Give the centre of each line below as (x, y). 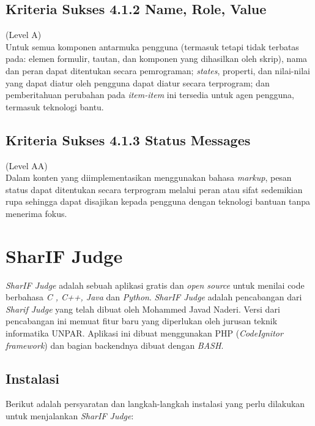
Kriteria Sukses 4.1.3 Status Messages (128, 139)
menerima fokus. (36, 213)
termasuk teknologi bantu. (55, 106)
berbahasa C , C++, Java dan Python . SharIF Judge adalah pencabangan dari (154, 297)
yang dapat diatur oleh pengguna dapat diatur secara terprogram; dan (138, 82)
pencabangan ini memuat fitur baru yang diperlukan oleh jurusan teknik (142, 321)
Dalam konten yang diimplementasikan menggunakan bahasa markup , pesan (149, 177)
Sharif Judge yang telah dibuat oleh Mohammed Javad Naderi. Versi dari (143, 309)
